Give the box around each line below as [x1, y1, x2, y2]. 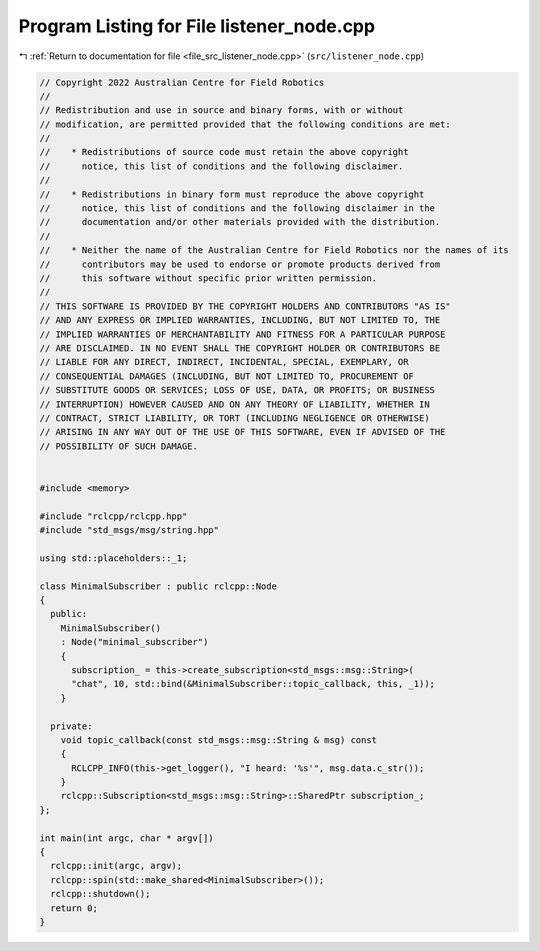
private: [50, 720, 93, 732]
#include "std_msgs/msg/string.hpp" [39, 525, 220, 536]
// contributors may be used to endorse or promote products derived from [39, 258, 441, 270]
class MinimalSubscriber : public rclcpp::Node [39, 580, 277, 592]
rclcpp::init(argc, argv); [50, 860, 183, 872]
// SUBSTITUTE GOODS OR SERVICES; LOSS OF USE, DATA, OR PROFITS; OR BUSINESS [39, 385, 435, 396]
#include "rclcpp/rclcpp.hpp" [39, 510, 188, 522]
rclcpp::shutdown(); [50, 888, 151, 900]
